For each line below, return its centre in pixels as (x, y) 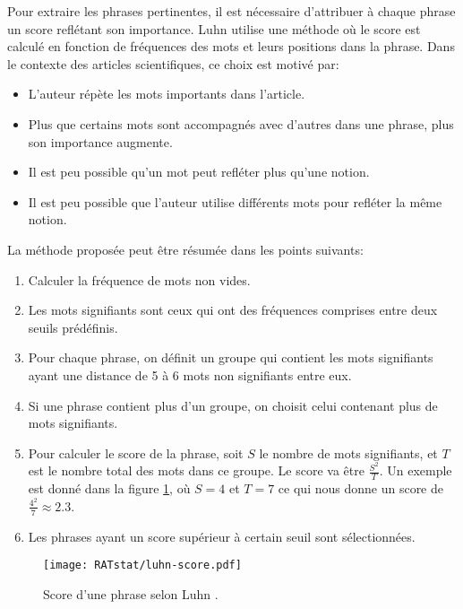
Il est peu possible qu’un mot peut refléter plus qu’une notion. (199, 172)
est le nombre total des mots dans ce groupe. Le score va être (196, 470)
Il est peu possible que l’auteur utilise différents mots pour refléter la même (235, 201)
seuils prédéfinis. (73, 327)
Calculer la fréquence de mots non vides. (139, 279)
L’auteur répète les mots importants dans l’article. (167, 94)
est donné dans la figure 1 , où (109, 488)
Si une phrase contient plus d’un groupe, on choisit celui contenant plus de (233, 405)
